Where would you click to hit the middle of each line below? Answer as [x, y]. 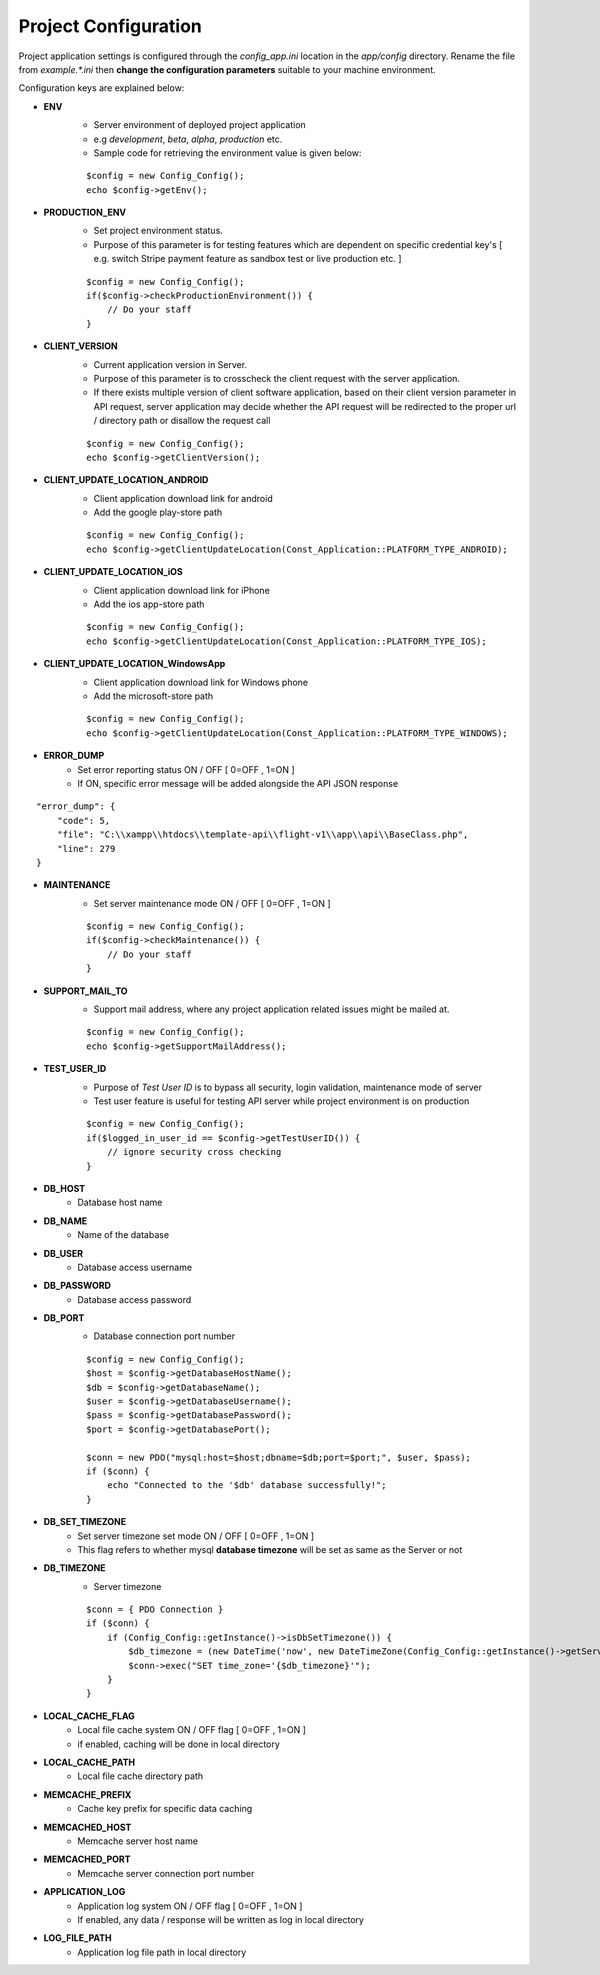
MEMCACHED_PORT [87, 1859]
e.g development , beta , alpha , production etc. [188, 139]
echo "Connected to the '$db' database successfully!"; [246, 1485]
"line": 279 [86, 848]
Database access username [135, 1267]
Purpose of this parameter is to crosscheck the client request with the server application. [276, 378]
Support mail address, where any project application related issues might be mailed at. [271, 1009]
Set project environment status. [158, 231]
